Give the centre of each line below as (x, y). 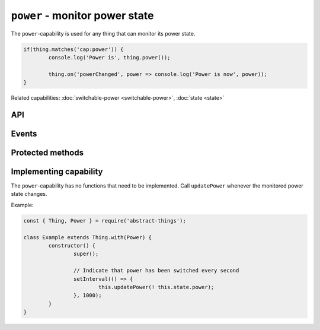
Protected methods (47, 152)
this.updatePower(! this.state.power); (156, 287)
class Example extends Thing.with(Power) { (88, 237)
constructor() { (72, 245)
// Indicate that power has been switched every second (156, 271)
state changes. (29, 194)
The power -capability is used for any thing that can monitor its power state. (103, 33)
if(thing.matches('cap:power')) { (73, 49)
